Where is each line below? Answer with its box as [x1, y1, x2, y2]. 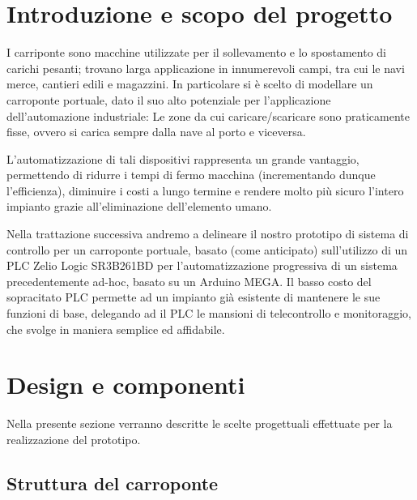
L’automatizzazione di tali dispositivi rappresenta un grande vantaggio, [6, 150, 360, 167]
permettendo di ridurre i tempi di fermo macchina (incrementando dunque [6, 166, 376, 183]
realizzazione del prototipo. [6, 430, 141, 447]
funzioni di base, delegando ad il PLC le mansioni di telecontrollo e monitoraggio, [6, 305, 411, 322]
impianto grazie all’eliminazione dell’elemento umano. [6, 198, 272, 215]
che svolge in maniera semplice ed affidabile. [6, 320, 225, 337]
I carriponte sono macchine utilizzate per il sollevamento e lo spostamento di [6, 44, 386, 61]
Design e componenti [6, 368, 245, 401]
